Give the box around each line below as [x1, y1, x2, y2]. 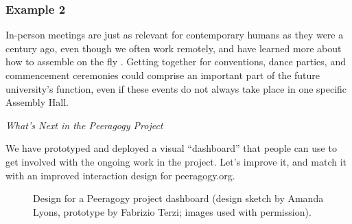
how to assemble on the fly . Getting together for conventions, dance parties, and [5, 54, 346, 69]
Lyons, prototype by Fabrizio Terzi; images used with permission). [33, 204, 312, 219]
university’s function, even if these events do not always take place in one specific [5, 81, 347, 96]
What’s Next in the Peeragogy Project [5, 117, 163, 132]
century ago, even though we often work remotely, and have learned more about [5, 41, 342, 55]
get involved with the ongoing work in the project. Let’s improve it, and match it [5, 154, 347, 168]
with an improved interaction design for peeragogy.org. [5, 168, 235, 182]
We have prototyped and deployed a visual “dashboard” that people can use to [5, 141, 337, 155]
